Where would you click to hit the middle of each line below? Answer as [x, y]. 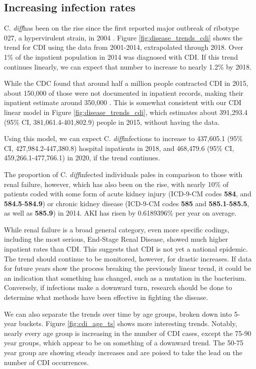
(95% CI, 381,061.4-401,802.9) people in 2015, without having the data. [112, 122]
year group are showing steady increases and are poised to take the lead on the [123, 352]
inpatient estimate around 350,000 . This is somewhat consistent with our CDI [123, 102]
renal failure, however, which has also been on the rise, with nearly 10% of [116, 184]
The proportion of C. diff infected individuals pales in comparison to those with [123, 174]
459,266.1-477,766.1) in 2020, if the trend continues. [82, 158]
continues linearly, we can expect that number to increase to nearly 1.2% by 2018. [128, 66]
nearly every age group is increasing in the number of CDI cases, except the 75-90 [128, 333]
